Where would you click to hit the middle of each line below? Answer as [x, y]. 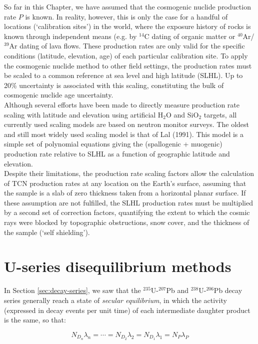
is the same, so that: [35, 320]
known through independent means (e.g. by [70, 36]
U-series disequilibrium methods [118, 266]
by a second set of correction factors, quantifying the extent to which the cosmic [127, 212]
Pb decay [228, 290]
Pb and [177, 290]
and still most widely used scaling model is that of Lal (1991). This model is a [124, 134]
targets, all [220, 114]
